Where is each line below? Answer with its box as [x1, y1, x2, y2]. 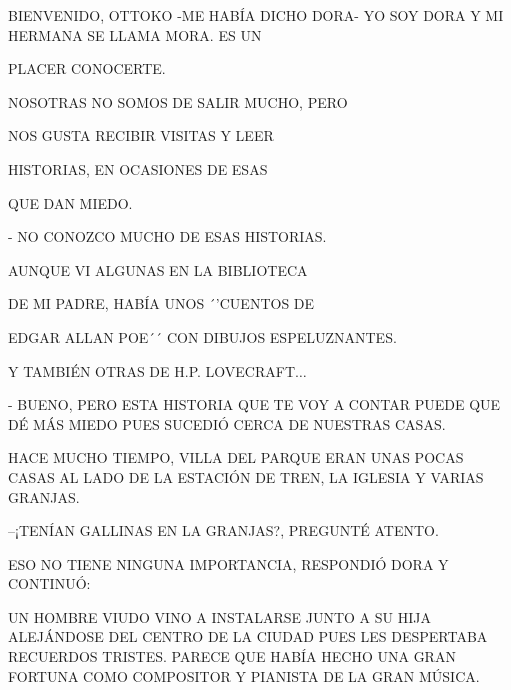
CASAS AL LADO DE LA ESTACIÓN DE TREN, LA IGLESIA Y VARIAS [8, 466, 484, 487]
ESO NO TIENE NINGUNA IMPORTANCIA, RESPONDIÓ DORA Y [8, 553, 449, 574]
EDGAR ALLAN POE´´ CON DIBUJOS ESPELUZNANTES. [8, 326, 397, 347]
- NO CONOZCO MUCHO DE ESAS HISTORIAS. [8, 226, 327, 247]
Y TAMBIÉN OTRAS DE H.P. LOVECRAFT [8, 360, 296, 381]
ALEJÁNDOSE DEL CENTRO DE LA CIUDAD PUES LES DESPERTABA [8, 626, 488, 647]
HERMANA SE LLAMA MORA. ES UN [8, 24, 262, 45]
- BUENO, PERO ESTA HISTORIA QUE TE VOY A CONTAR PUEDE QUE [8, 394, 501, 415]
